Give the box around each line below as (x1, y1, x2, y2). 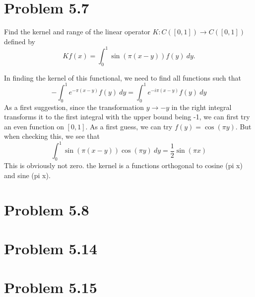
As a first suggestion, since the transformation (4, 101, 144, 112)
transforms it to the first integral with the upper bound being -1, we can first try (4, 111, 250, 122)
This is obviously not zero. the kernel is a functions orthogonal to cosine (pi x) (4, 160, 243, 171)
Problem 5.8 (4, 199, 89, 219)
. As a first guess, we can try (85, 121, 173, 131)
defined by (4, 36, 36, 46)
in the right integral (171, 101, 232, 112)
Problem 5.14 (4, 238, 97, 258)
